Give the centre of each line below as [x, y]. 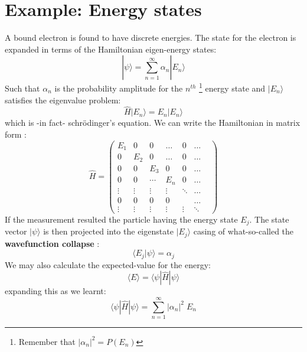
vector [16, 231]
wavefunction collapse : [52, 243]
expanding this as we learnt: [55, 291]
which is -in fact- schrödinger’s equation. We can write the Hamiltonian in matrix [153, 123]
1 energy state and [232, 87]
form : [16, 134]
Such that [22, 88]
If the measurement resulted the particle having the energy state [121, 219]
